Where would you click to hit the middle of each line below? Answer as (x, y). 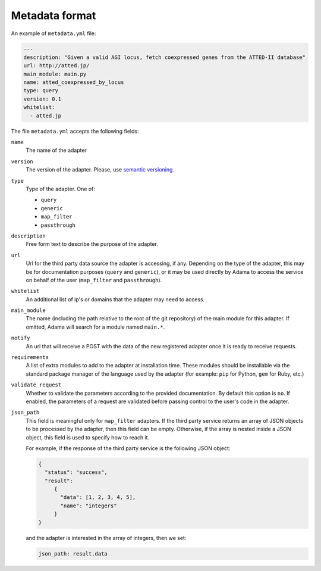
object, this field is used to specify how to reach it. (88, 437)
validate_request (36, 385)
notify (21, 338)
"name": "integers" (89, 506)
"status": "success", (76, 472)
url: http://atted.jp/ (56, 66)
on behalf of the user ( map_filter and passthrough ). (94, 280)
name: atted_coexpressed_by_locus (74, 82)
